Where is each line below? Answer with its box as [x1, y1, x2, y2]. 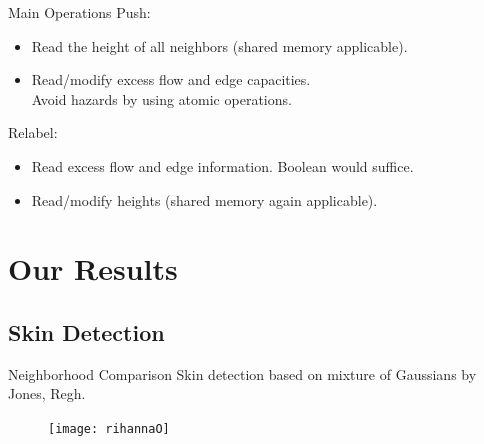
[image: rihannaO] [48, 421, 170, 436]
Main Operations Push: [8, 2, 151, 22]
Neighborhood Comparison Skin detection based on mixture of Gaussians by [8, 363, 477, 384]
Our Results [8, 248, 178, 289]
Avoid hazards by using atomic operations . [31, 88, 292, 109]
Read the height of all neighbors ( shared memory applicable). [31, 35, 408, 56]
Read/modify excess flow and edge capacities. [31, 69, 311, 90]
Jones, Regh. [8, 383, 86, 404]
